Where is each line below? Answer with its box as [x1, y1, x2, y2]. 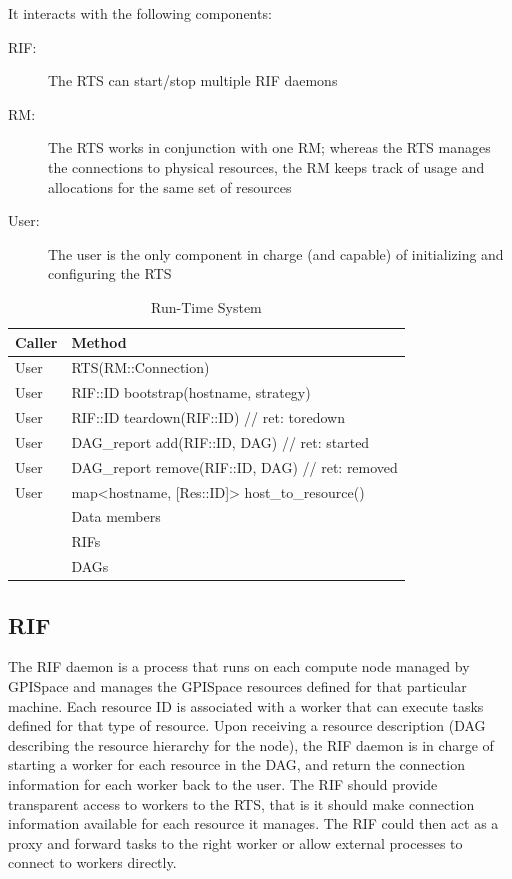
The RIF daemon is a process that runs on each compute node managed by [8, 656, 470, 677]
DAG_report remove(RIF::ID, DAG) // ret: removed [71, 456, 398, 477]
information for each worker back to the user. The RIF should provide [8, 773, 438, 794]
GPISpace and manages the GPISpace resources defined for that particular [8, 676, 467, 697]
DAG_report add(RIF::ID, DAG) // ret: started [71, 431, 370, 452]
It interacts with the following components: [8, 3, 272, 23]
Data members [71, 506, 161, 527]
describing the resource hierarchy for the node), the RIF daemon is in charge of [8, 734, 494, 755]
